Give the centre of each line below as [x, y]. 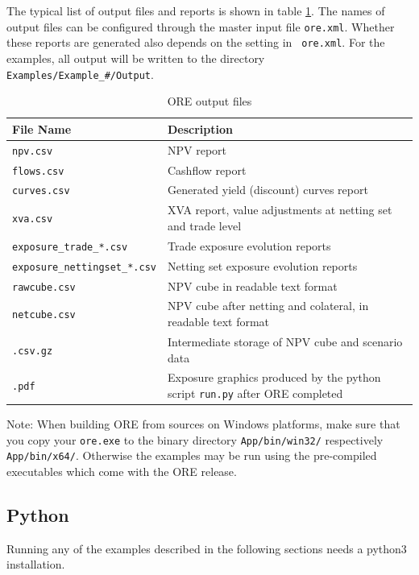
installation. [36, 564]
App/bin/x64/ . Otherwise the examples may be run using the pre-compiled [192, 455]
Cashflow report [207, 170]
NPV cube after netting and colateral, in [268, 306]
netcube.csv [44, 315]
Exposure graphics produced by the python [274, 377]
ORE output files [209, 101]
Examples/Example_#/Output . [80, 74]
